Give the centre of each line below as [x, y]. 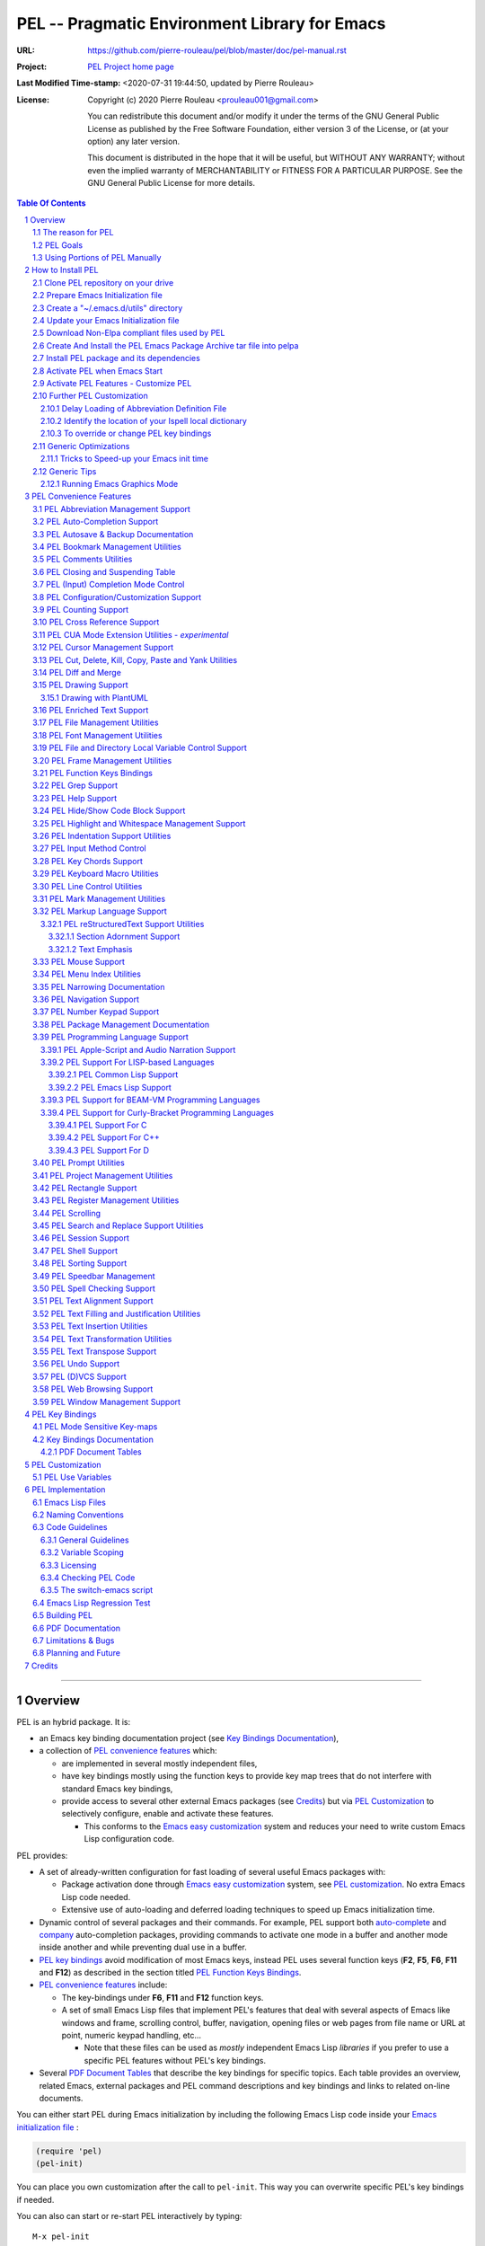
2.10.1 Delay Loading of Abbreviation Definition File [134, 408]
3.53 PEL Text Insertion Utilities [90, 1326]
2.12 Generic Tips [65, 471]
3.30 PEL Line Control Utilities [88, 886]
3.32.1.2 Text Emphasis [90, 949]
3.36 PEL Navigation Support [86, 999]
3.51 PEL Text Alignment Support [93, 1301]
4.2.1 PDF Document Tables [92, 1452]
